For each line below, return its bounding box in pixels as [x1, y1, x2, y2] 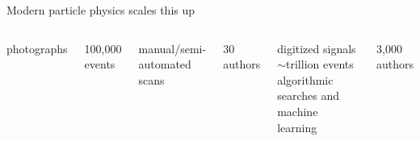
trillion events [286, 56, 354, 73]
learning [277, 118, 317, 135]
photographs [6, 39, 68, 56]
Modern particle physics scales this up [6, 2, 195, 18]
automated [138, 56, 191, 73]
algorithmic [277, 71, 334, 88]
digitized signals [277, 39, 356, 56]
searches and [277, 87, 339, 104]
